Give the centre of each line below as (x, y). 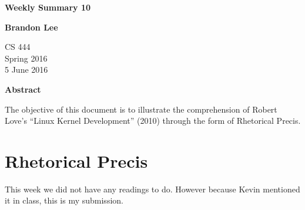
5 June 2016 (26, 70)
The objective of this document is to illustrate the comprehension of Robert (141, 109)
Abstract (23, 89)
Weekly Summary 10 (48, 7)
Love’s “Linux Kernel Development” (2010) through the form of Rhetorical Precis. (153, 121)
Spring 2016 (26, 58)
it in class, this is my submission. (64, 200)
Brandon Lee (31, 27)
